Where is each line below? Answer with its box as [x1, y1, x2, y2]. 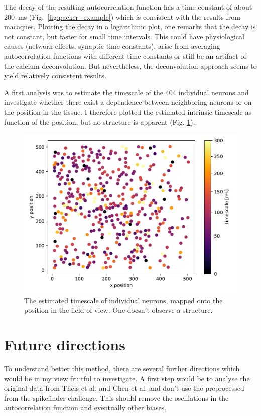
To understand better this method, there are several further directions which [4, 363, 240, 374]
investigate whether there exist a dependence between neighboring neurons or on [4, 97, 252, 107]
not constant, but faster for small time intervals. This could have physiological [4, 31, 244, 41]
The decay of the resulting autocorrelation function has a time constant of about [4, 2, 252, 12]
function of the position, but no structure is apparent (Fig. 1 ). [4, 116, 195, 127]
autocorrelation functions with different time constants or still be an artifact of [4, 50, 246, 61]
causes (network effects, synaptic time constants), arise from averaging [4, 41, 220, 51]
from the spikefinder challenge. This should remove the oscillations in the [4, 392, 229, 403]
